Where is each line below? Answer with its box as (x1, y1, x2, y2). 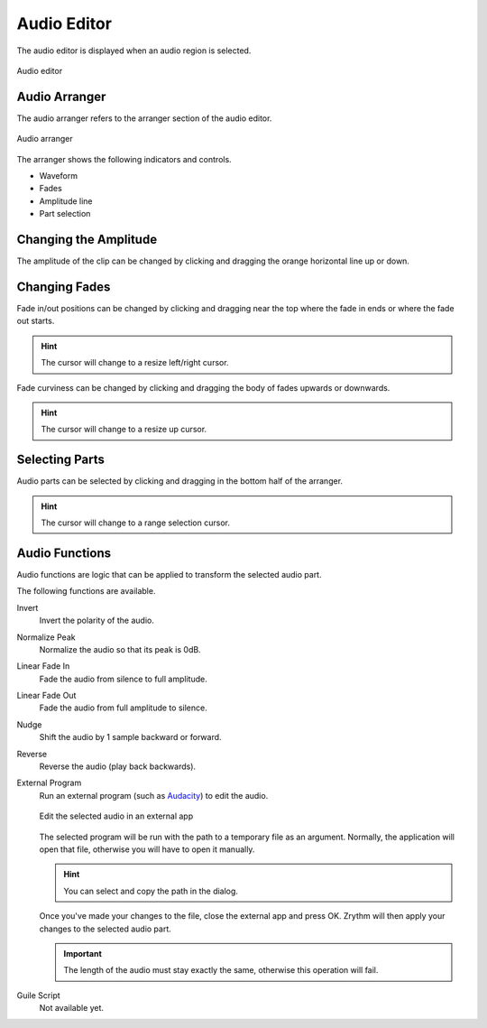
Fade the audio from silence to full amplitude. (39, 673, 207, 684)
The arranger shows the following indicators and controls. (16, 153, 232, 164)
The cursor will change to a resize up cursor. (41, 424, 207, 435)
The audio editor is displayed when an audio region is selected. (16, 45, 252, 56)
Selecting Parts (16, 452, 106, 468)
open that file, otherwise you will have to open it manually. (39, 844, 255, 855)
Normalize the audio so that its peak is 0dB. (39, 644, 202, 654)
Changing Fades (16, 279, 111, 294)
